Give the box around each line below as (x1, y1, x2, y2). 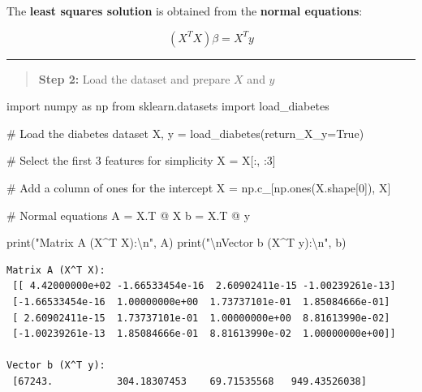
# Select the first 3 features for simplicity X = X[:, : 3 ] (6, 152, 276, 169)
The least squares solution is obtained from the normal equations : (6, 2, 363, 19)
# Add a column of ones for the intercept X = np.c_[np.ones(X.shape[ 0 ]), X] (6, 179, 391, 196)
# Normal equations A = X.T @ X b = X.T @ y (6, 206, 251, 223)
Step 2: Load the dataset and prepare (38, 70, 230, 87)
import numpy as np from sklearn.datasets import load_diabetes (6, 97, 329, 114)
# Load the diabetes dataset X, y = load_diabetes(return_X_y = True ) (6, 124, 364, 141)
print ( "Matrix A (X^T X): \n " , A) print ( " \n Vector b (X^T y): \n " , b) (6, 234, 347, 251)
